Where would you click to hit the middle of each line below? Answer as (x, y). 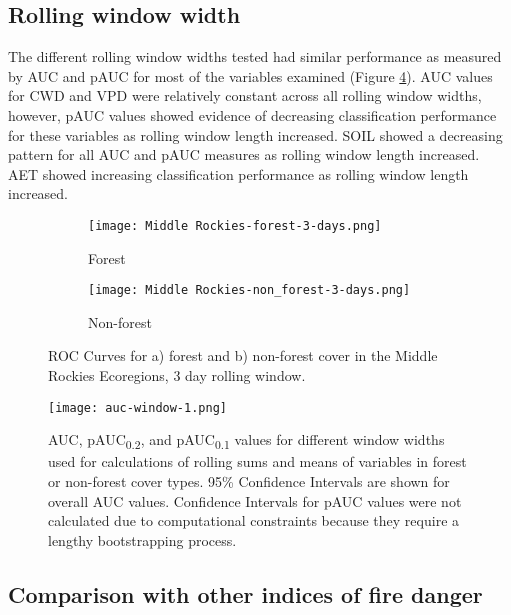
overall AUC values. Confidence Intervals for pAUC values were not (255, 500)
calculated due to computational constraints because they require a (254, 520)
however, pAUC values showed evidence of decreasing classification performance (252, 114)
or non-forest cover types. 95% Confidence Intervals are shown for (249, 481)
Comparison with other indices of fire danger (245, 593)
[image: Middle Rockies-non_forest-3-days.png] (249, 290)
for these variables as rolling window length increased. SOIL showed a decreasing (255, 134)
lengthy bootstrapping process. (142, 539)
